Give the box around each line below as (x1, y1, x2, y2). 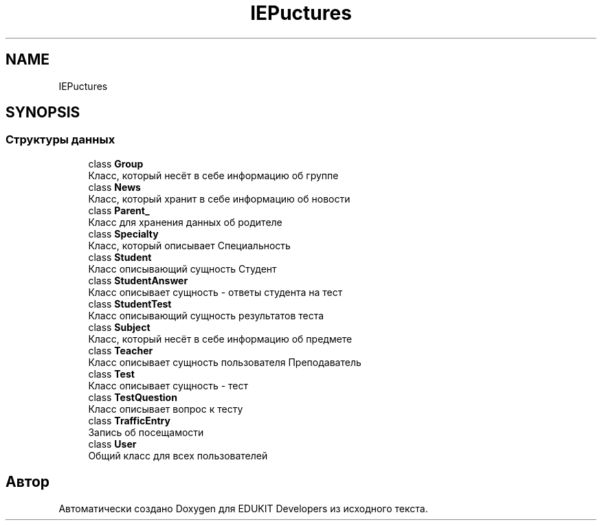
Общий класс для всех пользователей (88, 449, 268, 461)
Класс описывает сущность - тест (88, 379, 249, 391)
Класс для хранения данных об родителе (88, 216, 282, 228)
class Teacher (88, 344, 153, 356)
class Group (88, 157, 144, 170)
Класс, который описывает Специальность (88, 239, 291, 251)
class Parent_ (88, 204, 150, 216)
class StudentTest (88, 297, 172, 310)
